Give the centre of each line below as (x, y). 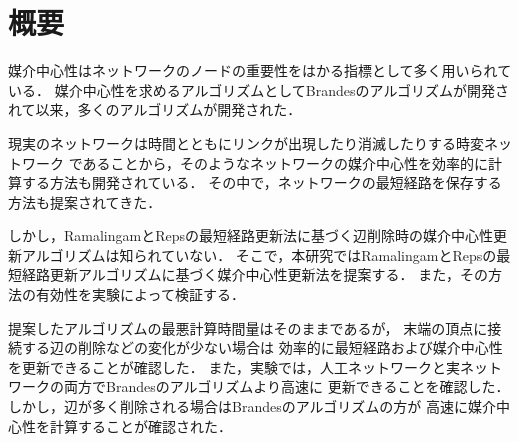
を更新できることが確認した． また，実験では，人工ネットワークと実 (234, 366)
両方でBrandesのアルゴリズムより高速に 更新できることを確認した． (286, 386)
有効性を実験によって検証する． (140, 294)
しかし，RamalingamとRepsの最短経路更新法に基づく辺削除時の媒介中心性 (251, 235)
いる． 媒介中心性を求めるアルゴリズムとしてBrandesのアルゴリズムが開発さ (259, 89)
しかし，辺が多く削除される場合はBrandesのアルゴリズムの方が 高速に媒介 (252, 406)
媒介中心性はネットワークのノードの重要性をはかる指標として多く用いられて (260, 70)
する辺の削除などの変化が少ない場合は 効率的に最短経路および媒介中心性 (262, 347)
